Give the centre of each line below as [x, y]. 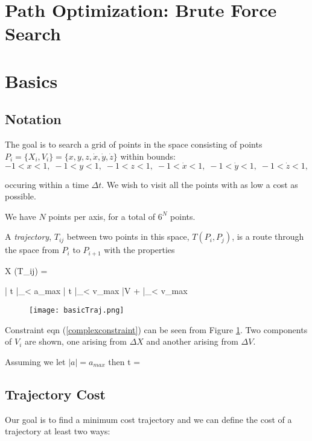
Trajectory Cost [55, 394]
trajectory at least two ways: [58, 431]
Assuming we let [35, 361]
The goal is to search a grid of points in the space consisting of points [134, 144]
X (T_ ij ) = [26, 270]
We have [21, 216]
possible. [21, 196]
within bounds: [148, 156]
